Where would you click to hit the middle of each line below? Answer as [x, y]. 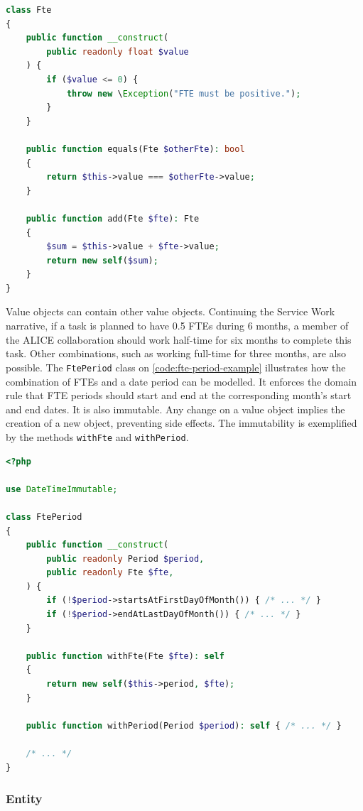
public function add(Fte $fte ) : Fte [113, 218]
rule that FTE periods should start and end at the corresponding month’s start [179, 395]
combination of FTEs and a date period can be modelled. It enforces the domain [181, 381]
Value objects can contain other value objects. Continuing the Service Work [170, 311]
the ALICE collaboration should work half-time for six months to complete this [179, 339]
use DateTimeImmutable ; [62, 489]
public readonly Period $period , [125, 559]
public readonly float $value [118, 51]
